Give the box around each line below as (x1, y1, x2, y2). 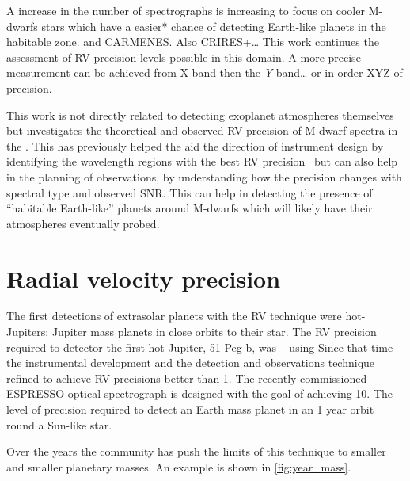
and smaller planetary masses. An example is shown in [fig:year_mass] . (6, 458, 351, 475)
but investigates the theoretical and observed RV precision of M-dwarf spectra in (6, 122, 398, 139)
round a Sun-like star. (6, 416, 112, 433)
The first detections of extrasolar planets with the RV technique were (6, 307, 342, 324)
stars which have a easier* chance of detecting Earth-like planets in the (41, 17, 386, 34)
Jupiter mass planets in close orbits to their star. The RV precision (51, 323, 377, 340)
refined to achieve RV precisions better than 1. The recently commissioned (6, 369, 367, 386)
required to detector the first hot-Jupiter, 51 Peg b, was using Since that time (6, 338, 393, 355)
